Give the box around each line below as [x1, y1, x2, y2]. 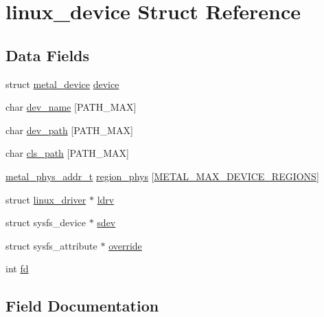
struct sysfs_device [5, 215, 86, 230]
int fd [5, 261, 29, 276]
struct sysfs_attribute [5, 238, 97, 252]
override [108, 238, 142, 252]
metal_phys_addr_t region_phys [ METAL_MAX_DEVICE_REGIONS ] [5, 168, 319, 183]
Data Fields [5, 44, 90, 65]
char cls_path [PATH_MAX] [5, 146, 130, 160]
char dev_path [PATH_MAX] [5, 122, 133, 137]
